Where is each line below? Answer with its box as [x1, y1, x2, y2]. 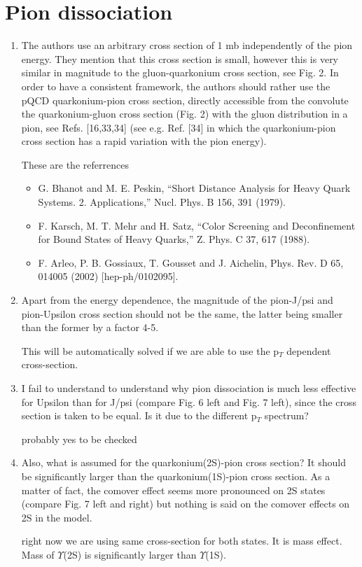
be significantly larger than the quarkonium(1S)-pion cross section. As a [21, 468, 330, 483]
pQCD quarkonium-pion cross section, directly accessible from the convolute [21, 92, 349, 107]
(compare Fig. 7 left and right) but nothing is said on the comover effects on [21, 496, 350, 511]
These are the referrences [21, 157, 129, 171]
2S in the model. [21, 510, 92, 524]
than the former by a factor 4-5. [21, 320, 159, 335]
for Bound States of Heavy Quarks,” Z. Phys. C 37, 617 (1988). [38, 232, 310, 246]
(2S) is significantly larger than [63, 547, 197, 561]
